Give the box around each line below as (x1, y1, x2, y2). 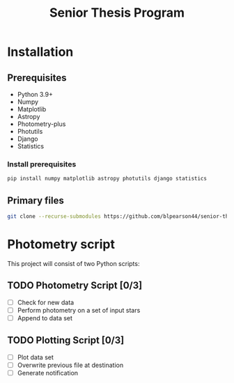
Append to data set (17, 313, 73, 322)
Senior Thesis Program (49, 5, 185, 21)
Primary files (7, 194, 64, 206)
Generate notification (17, 368, 79, 377)
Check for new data (17, 298, 75, 306)
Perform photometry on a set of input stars (17, 306, 141, 314)
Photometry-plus (17, 120, 66, 128)
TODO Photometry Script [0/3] (7, 280, 143, 292)
